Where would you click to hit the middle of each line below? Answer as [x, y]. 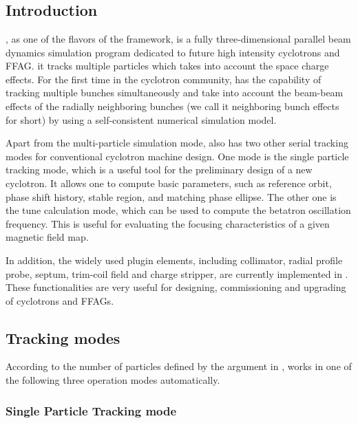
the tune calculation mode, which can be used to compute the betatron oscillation [178, 210]
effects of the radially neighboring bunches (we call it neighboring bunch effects [172, 106]
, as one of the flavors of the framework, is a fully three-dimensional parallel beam [178, 39]
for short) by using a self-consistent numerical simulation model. [141, 119]
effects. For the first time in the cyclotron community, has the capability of [164, 79]
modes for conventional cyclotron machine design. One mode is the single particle [177, 156]
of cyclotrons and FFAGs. [60, 300]
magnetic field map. [47, 237]
